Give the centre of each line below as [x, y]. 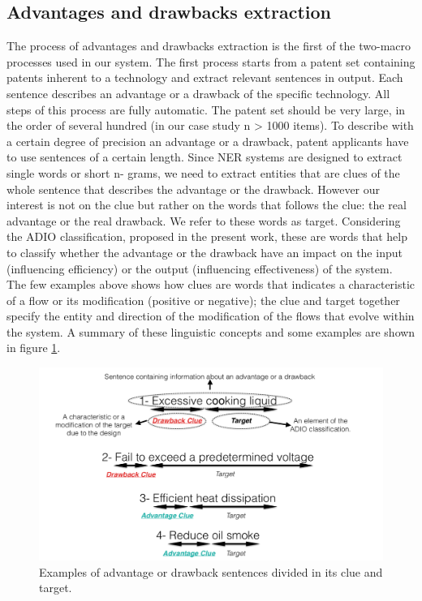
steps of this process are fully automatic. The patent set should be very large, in [206, 109]
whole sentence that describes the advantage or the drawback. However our [194, 189]
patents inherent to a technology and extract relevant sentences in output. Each [205, 77]
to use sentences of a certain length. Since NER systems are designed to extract [205, 157]
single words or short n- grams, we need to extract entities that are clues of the [203, 172]
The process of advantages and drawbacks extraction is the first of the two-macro [209, 46]
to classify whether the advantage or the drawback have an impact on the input [205, 252]
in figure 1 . [34, 348]
